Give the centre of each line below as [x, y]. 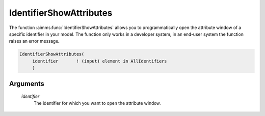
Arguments [27, 84]
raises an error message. [34, 41]
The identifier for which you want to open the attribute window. [97, 103]
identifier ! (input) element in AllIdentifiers [100, 61]
